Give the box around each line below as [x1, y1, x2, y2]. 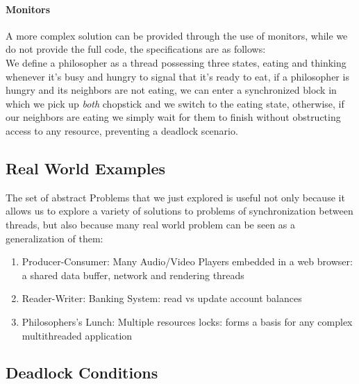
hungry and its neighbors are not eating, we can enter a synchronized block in [6, 83, 337, 97]
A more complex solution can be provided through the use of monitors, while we [6, 28, 348, 42]
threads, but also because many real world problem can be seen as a [6, 217, 296, 231]
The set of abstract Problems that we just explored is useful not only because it [6, 190, 345, 204]
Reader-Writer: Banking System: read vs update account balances [22, 291, 302, 306]
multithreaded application [22, 328, 133, 342]
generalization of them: [6, 231, 103, 245]
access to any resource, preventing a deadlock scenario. [6, 123, 238, 137]
